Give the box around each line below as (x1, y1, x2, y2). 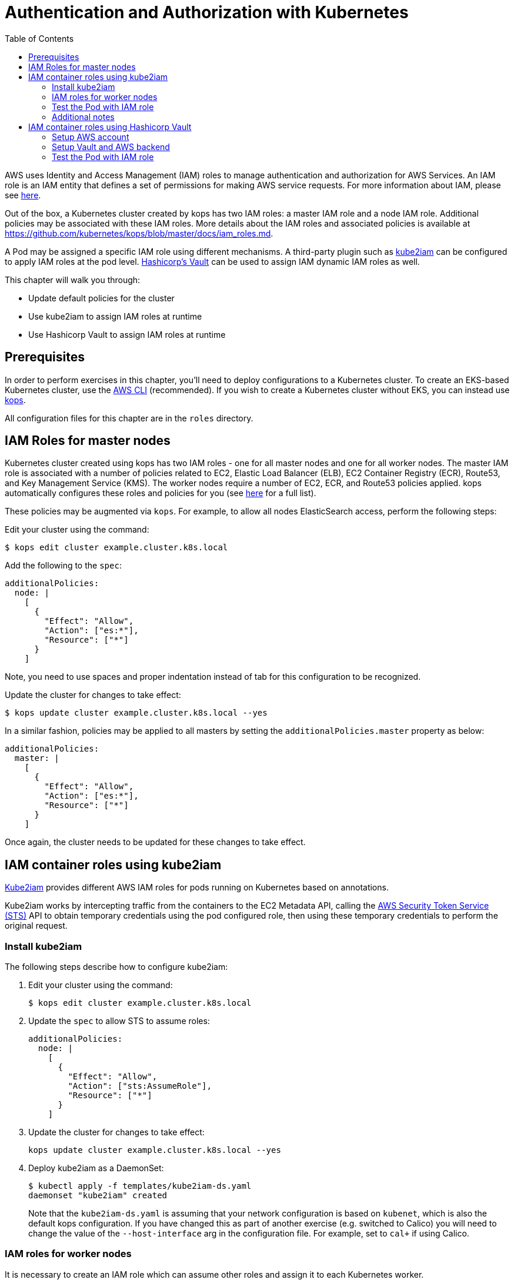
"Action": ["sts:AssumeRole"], (68, 1081, 212, 1091)
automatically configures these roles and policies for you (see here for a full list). (5, 488, 316, 498)
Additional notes (52, 111, 115, 122)
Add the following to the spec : (5, 560, 122, 571)
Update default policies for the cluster (28, 293, 175, 303)
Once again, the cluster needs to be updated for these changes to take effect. (5, 837, 306, 847)
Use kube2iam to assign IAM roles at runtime (28, 311, 202, 321)
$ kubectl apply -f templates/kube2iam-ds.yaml (28, 1181, 252, 1191)
